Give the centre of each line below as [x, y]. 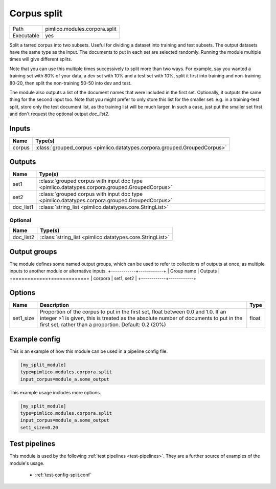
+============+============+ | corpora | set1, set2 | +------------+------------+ [103, 278]
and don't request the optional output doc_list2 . [60, 114]
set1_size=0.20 [39, 427]
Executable [26, 35]
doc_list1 [23, 207]
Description [54, 305]
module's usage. [27, 463]
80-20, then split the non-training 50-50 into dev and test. [71, 83]
